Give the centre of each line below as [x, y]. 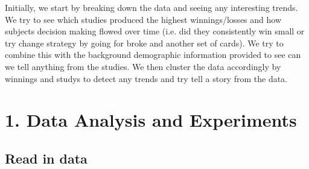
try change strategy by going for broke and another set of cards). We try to [144, 43]
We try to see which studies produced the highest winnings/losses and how [143, 19]
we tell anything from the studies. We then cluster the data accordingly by [143, 66]
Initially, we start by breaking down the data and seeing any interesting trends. [151, 7]
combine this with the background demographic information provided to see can [153, 55]
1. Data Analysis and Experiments [151, 120]
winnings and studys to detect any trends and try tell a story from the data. [146, 78]
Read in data [46, 158]
